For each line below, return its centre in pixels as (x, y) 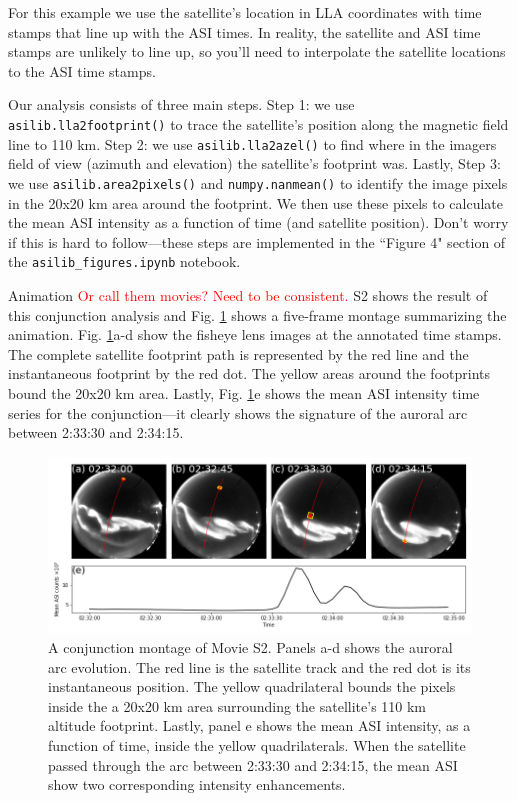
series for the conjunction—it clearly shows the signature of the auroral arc (238, 412)
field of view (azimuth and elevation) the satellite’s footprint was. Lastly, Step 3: (254, 163)
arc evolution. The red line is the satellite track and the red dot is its (259, 666)
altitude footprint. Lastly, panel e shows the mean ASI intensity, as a (259, 725)
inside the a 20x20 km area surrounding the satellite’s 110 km (237, 705)
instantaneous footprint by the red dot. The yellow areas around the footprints (249, 373)
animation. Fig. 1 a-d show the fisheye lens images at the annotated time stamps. (255, 334)
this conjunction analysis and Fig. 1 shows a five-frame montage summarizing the (257, 314)
